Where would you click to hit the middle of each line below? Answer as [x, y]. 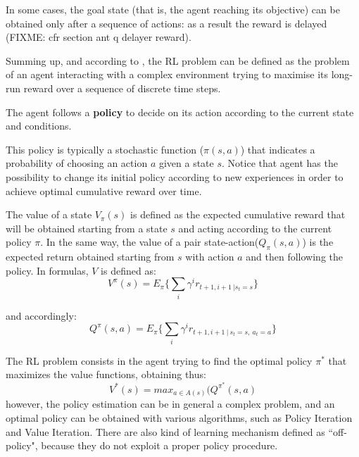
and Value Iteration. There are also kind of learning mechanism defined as [165, 431]
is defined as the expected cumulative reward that [238, 214]
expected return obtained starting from [90, 257]
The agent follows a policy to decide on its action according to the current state [180, 112]
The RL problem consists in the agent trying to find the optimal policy [159, 360]
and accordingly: [41, 315]
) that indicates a [278, 149]
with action [210, 257]
